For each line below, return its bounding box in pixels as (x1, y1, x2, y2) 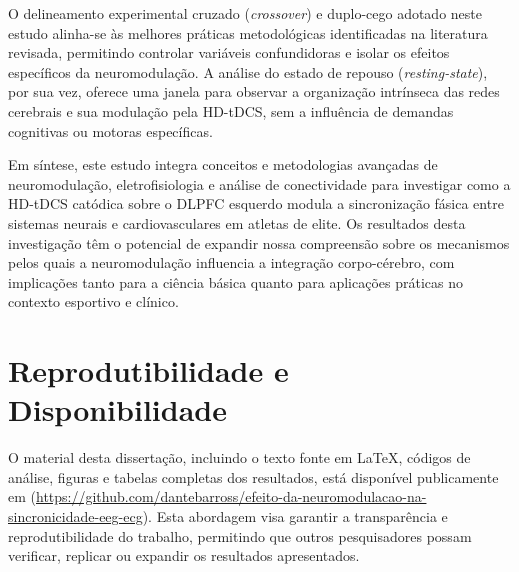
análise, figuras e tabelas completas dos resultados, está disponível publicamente (8, 466, 499, 487)
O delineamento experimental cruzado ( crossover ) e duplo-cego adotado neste (8, 3, 482, 23)
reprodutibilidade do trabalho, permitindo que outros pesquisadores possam (8, 525, 472, 546)
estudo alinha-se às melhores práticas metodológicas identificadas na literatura (8, 22, 488, 43)
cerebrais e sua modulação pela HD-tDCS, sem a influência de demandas (8, 100, 454, 121)
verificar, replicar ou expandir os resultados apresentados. (8, 545, 360, 566)
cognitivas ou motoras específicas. (8, 120, 213, 141)
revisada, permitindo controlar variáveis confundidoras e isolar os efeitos (8, 42, 450, 63)
